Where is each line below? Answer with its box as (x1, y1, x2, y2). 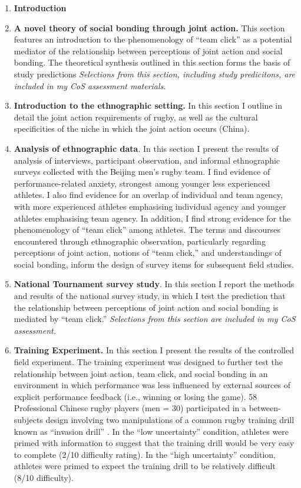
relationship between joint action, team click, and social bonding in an (14, 367, 268, 379)
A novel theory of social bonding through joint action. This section (14, 21, 285, 34)
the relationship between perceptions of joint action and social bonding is (14, 301, 279, 313)
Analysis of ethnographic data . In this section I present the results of (14, 142, 279, 154)
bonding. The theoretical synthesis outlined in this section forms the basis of (14, 56, 290, 69)
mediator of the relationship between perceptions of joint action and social (14, 44, 283, 57)
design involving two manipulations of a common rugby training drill (45, 414, 295, 425)
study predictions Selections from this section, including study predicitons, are (14, 67, 296, 80)
